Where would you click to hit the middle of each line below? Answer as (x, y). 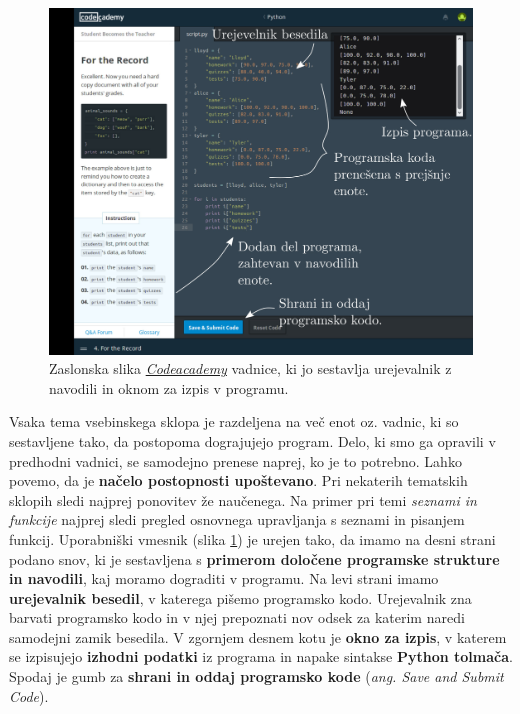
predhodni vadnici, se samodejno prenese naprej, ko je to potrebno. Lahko (235, 460)
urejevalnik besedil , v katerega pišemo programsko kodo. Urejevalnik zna (240, 597)
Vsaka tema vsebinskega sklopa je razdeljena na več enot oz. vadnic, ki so (234, 421)
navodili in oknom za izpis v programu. (169, 387)
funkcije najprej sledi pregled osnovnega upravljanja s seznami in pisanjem (237, 519)
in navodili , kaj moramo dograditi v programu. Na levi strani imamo (224, 578)
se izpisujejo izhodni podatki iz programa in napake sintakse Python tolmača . (261, 656)
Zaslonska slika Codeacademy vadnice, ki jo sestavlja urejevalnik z (250, 368)
